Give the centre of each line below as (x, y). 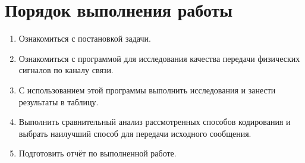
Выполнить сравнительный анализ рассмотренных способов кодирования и (155, 122)
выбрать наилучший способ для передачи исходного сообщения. (135, 133)
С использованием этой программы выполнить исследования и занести (147, 90)
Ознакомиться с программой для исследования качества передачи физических (159, 58)
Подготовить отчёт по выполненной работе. (98, 153)
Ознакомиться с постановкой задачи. (85, 38)
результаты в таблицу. (59, 101)
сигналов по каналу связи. (66, 70)
